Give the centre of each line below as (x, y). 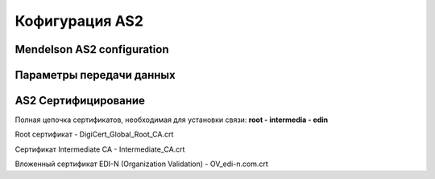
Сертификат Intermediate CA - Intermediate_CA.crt (100, 149)
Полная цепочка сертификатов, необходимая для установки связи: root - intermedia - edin (172, 120)
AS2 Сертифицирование (80, 101)
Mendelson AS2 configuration (92, 49)
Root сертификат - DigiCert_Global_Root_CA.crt (94, 134)
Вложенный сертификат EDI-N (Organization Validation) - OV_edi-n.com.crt (142, 164)
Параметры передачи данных (95, 75)
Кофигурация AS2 (79, 21)
